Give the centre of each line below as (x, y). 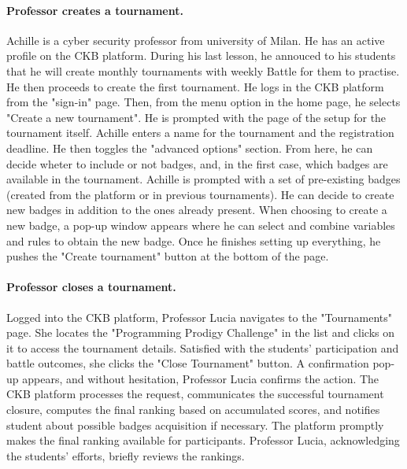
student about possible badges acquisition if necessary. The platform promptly (195, 425)
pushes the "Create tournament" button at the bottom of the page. (168, 256)
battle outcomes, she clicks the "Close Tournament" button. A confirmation (188, 363)
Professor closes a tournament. (91, 287)
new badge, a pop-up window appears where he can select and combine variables (201, 225)
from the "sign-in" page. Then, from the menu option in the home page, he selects (203, 102)
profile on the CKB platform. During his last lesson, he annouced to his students (201, 55)
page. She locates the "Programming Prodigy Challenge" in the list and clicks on (201, 332)
